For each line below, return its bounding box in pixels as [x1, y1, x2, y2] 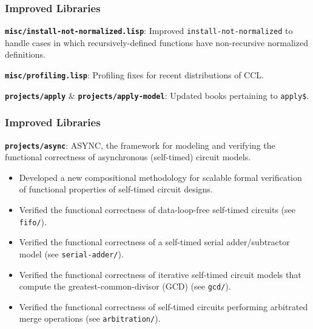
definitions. [5, 48, 45, 61]
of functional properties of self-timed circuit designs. [19, 183, 213, 195]
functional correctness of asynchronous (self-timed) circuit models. [5, 151, 251, 163]
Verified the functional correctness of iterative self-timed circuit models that [19, 268, 301, 280]
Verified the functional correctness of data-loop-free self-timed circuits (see [19, 203, 295, 216]
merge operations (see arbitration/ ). [19, 312, 161, 325]
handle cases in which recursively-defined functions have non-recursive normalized [5, 36, 308, 49]
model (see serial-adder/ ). [19, 247, 124, 260]
